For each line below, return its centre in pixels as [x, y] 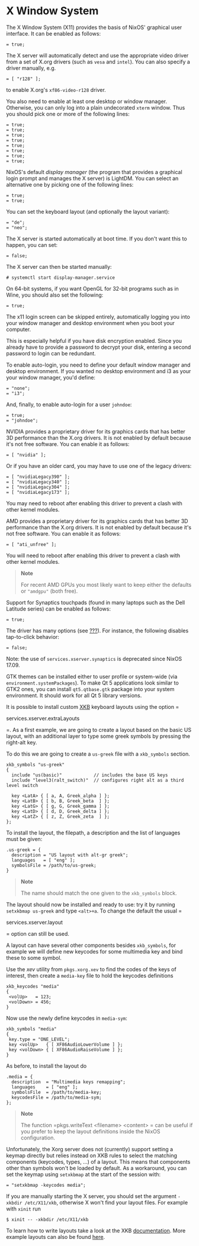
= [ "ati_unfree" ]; [32, 544]
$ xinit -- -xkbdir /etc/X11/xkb [47, 1219]
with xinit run [24, 1209]
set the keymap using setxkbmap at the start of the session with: [84, 1174]
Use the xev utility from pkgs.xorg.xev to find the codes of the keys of [91, 969]
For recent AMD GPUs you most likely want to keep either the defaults [106, 585]
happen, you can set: [32, 245]
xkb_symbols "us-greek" [36, 765]
